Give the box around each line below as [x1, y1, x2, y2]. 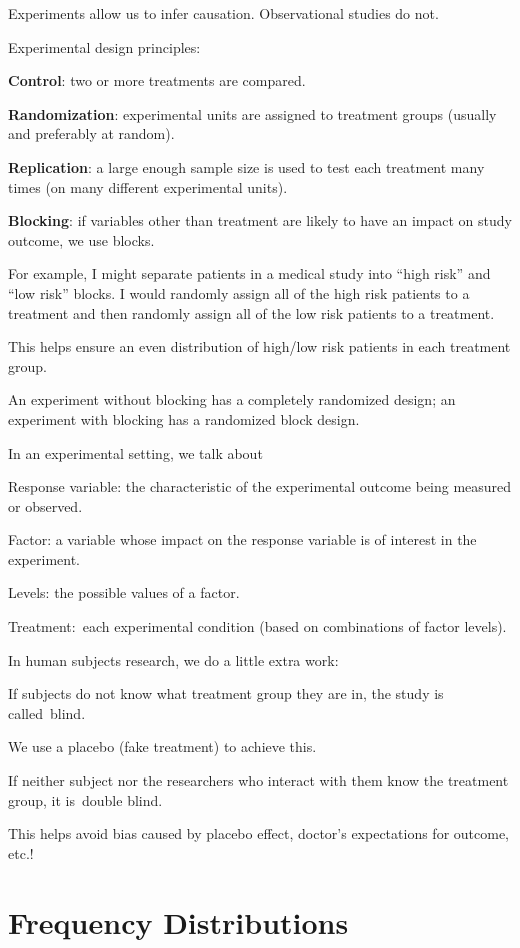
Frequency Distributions [8, 901, 349, 942]
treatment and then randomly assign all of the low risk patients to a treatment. [8, 302, 495, 323]
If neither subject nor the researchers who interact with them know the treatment [8, 770, 509, 791]
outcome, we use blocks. [8, 229, 155, 250]
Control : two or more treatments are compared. [8, 70, 306, 91]
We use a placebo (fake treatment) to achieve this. [8, 736, 317, 757]
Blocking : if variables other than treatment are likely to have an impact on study [8, 210, 512, 231]
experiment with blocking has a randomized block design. [8, 408, 360, 429]
